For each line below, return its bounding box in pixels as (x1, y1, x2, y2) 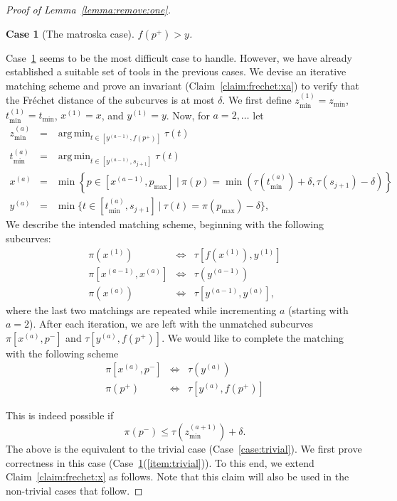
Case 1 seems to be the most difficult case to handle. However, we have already (6, 50, 352, 65)
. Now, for (166, 107, 210, 122)
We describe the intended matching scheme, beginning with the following (6, 217, 324, 232)
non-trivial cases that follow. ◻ (6, 483, 143, 497)
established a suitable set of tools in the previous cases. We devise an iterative (6, 64, 346, 79)
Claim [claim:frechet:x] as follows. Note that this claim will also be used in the (6, 469, 349, 484)
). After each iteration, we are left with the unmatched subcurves (29, 316, 313, 331)
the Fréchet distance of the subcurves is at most (6, 92, 215, 107)
